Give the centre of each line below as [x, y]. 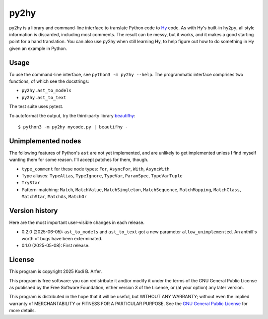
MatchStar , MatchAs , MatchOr [54, 197]
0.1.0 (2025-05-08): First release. [56, 246]
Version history [33, 211]
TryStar [31, 183]
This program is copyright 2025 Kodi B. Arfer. [56, 271]
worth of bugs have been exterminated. [62, 238]
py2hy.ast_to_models [47, 91]
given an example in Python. [38, 48]
